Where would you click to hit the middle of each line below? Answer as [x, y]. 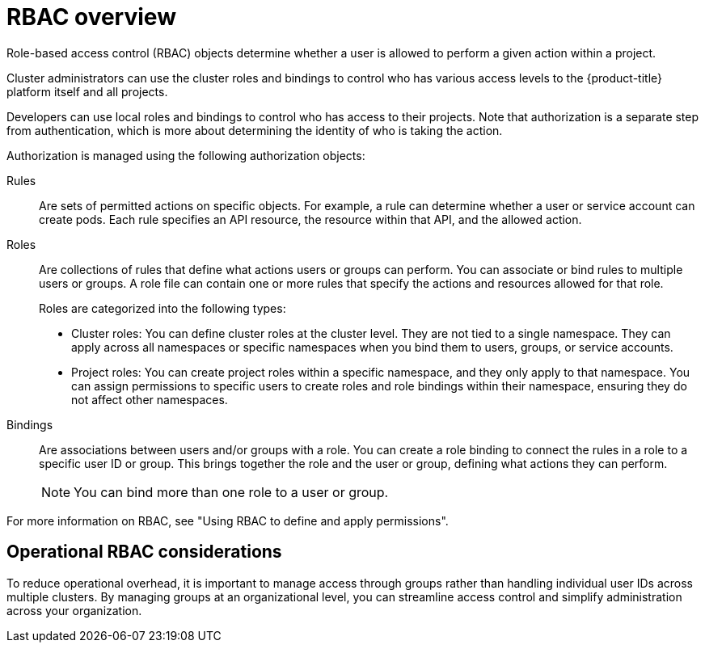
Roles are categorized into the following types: [163, 308]
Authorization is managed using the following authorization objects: [186, 155]
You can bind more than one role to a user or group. [231, 492]
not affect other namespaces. [150, 399]
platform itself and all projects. [87, 91]
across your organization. [74, 610]
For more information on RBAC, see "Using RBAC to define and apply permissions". [228, 520]
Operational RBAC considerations [144, 552]
